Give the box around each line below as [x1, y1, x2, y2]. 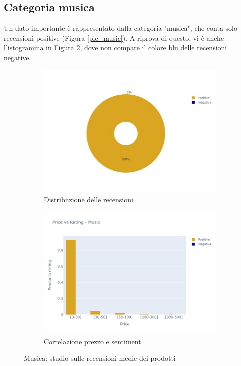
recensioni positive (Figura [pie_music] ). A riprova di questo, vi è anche [4, 32, 224, 43]
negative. [4, 52, 31, 62]
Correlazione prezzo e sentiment [44, 336, 141, 346]
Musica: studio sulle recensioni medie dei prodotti [24, 353, 176, 363]
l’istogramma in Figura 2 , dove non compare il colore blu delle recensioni [4, 42, 227, 53]
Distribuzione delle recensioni [44, 194, 133, 204]
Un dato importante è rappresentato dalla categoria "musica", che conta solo [4, 23, 237, 33]
